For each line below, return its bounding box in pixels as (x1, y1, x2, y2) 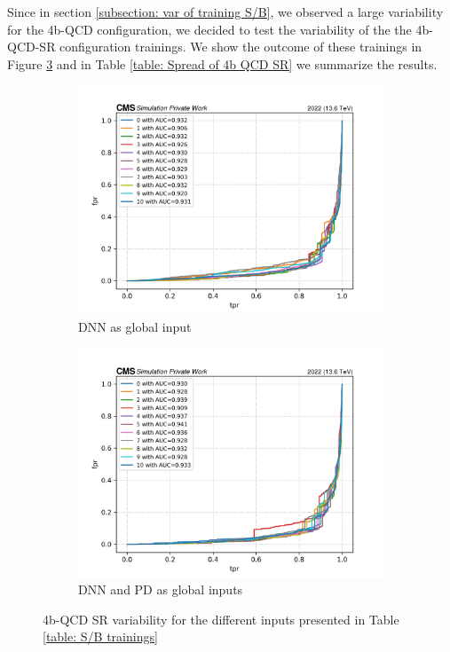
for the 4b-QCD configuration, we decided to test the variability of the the (7, 20, 412, 38)
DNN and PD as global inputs (78, 580, 243, 599)
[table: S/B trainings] (43, 627, 158, 646)
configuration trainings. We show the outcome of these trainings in (59, 37, 422, 56)
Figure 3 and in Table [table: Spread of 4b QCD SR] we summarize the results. (7, 54, 438, 73)
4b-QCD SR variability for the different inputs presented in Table (43, 609, 399, 628)
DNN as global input (78, 317, 192, 335)
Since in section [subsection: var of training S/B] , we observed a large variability (7, 3, 444, 20)
